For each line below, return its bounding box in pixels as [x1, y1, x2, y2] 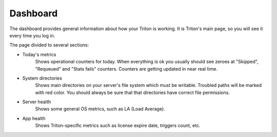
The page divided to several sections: [9, 42, 89, 48]
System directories [22, 75, 63, 81]
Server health [22, 99, 51, 105]
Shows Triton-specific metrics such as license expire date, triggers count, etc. [35, 123, 201, 129]
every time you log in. [9, 32, 55, 38]
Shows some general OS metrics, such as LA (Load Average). [35, 106, 165, 112]
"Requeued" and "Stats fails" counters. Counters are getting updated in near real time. [35, 65, 218, 72]
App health [22, 115, 46, 121]
